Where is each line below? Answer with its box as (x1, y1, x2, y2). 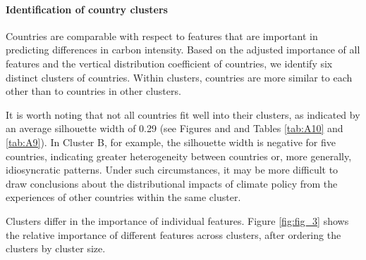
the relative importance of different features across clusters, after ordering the (6, 227, 341, 242)
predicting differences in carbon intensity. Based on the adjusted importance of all (6, 42, 360, 57)
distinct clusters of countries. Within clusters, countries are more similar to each (6, 70, 353, 84)
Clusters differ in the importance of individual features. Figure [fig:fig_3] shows (6, 213, 349, 228)
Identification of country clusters (6, 1, 168, 16)
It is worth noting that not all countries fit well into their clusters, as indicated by (6, 107, 360, 122)
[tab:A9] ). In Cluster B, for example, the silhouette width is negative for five (6, 134, 336, 149)
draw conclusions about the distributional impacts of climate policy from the (6, 176, 338, 190)
